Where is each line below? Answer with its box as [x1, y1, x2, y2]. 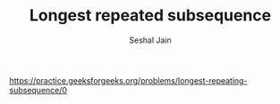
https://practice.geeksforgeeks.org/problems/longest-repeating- [9, 75, 248, 85]
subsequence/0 [9, 84, 68, 95]
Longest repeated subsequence [29, 5, 272, 26]
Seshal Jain [129, 35, 172, 45]
